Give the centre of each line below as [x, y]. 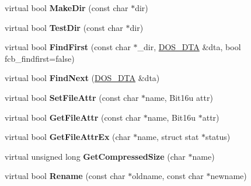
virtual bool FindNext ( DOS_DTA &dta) [82, 78]
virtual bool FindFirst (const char [68, 47]
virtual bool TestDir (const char [64, 27]
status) [218, 137]
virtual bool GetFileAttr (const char [73, 117]
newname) [229, 176]
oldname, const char [168, 176]
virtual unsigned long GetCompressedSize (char [95, 156]
